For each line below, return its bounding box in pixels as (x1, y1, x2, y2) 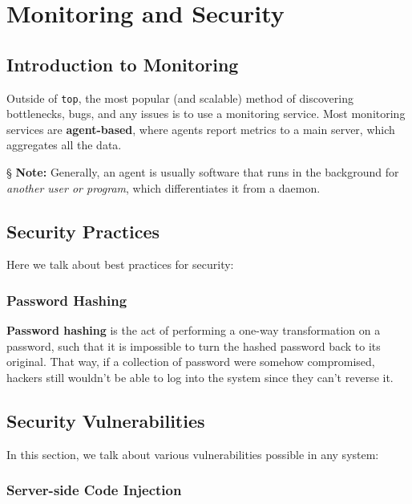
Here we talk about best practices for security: (6, 256, 234, 273)
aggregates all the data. (6, 136, 122, 153)
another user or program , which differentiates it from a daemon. (6, 179, 321, 196)
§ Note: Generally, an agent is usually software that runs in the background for (6, 164, 399, 181)
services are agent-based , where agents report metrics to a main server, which (6, 120, 395, 137)
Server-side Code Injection (6, 480, 182, 500)
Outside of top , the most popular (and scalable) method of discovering (6, 89, 353, 106)
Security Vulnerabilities (6, 408, 205, 433)
